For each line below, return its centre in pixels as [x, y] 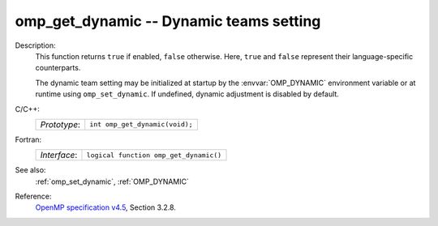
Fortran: [28, 139]
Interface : [59, 156]
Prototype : [60, 124]
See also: [30, 170]
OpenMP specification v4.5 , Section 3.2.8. [105, 207]
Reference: [33, 196]
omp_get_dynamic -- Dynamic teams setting [168, 21]
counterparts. [58, 68]
